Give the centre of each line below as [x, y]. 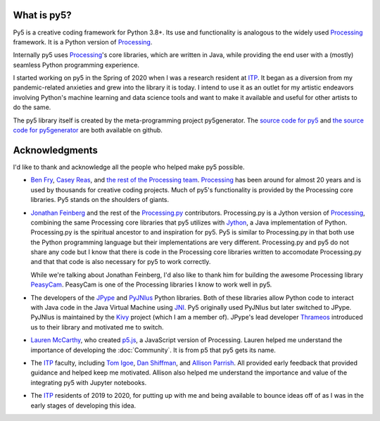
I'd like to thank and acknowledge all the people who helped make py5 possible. [129, 167]
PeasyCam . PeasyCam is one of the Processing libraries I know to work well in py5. [151, 284]
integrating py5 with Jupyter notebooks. [89, 382]
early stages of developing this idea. [83, 406]
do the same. [32, 107]
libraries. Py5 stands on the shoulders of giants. [100, 200]
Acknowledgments [56, 150]
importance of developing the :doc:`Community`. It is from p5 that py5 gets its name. [153, 350]
